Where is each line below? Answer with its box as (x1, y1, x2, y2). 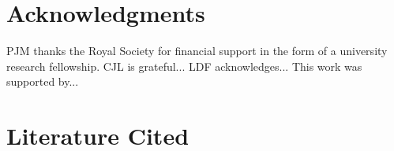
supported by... (6, 73, 79, 90)
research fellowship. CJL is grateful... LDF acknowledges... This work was (6, 57, 362, 74)
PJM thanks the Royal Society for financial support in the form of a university (6, 42, 388, 59)
